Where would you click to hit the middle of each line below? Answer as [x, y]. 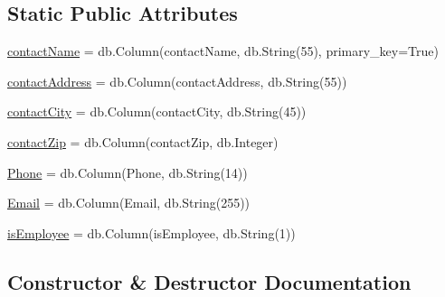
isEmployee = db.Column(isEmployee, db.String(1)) [151, 232]
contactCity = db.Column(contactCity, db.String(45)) [157, 111]
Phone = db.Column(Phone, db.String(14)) [128, 172]
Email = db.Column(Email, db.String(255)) [129, 203]
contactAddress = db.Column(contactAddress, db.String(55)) [177, 81]
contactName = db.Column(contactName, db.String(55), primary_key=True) [223, 51]
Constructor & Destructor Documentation [209, 281]
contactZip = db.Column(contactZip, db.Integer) [143, 141]
